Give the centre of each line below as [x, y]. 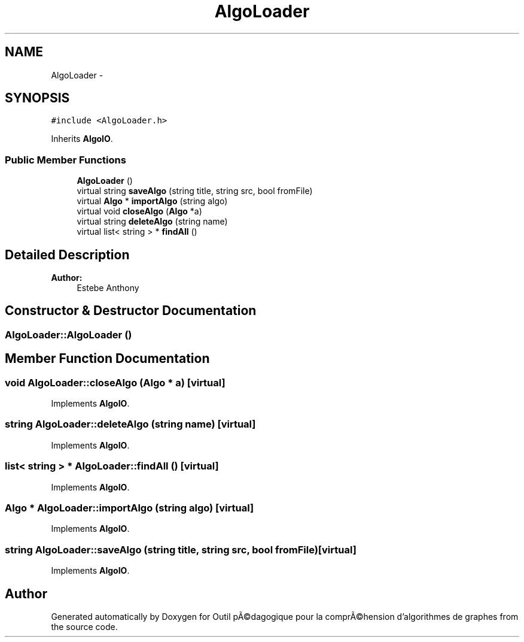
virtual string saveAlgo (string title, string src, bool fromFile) [195, 191]
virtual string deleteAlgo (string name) [152, 222]
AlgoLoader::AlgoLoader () [68, 334]
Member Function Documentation [107, 359]
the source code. [84, 626]
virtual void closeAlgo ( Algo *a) [139, 211]
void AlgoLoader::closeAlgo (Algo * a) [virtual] [115, 382]
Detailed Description [67, 255]
